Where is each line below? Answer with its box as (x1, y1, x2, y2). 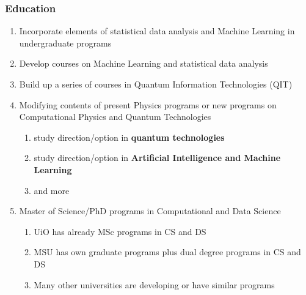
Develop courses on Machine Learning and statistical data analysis (19, 57, 268, 70)
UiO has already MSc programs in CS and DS (34, 225, 206, 237)
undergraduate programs (19, 36, 112, 49)
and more (34, 184, 70, 196)
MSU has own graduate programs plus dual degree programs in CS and (34, 245, 301, 258)
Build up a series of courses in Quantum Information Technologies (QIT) (19, 78, 293, 90)
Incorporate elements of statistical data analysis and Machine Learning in (19, 24, 295, 37)
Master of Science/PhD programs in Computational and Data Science (19, 204, 281, 217)
